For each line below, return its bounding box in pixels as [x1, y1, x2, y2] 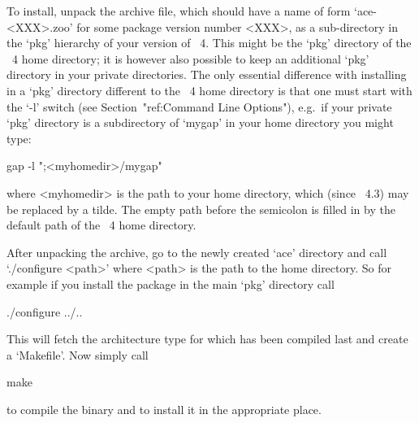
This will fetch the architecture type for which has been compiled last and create [6, 330, 408, 347]
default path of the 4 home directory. [6, 216, 197, 233]
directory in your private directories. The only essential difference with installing [6, 66, 407, 83]
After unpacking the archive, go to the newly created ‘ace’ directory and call [6, 243, 387, 260]
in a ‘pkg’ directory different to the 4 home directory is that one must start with [6, 81, 413, 98]
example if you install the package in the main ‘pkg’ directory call [6, 275, 335, 292]
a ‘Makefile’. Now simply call [6, 346, 149, 363]
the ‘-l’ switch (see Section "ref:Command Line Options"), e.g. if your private [6, 98, 392, 115]
